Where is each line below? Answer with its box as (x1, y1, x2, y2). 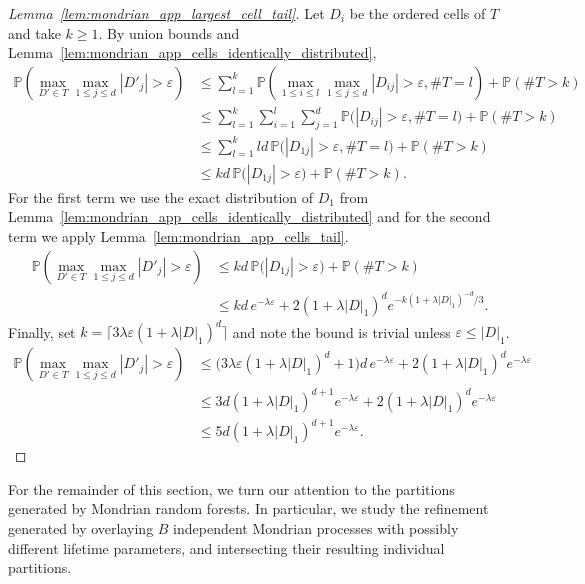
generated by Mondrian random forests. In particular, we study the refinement (8, 498, 489, 519)
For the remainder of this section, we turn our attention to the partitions (8, 478, 455, 499)
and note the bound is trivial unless (232, 321, 451, 342)
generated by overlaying (8, 517, 154, 538)
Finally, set (8, 321, 76, 342)
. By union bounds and (98, 22, 240, 43)
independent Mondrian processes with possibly (173, 517, 459, 538)
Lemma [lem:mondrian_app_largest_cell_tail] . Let (8, 3, 325, 23)
